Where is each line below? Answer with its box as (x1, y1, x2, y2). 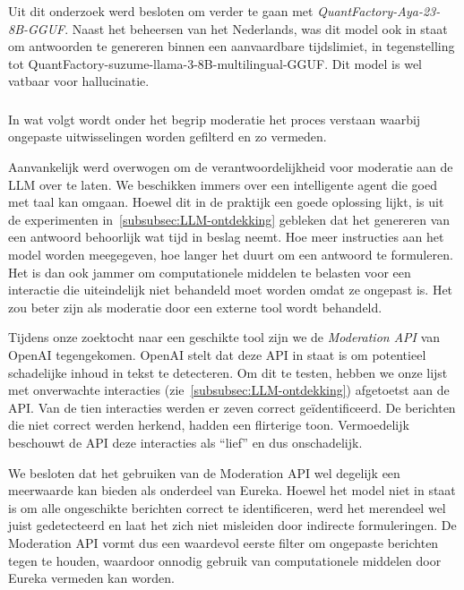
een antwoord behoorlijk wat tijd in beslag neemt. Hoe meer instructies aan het (8, 227, 444, 246)
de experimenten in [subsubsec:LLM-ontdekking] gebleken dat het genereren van (8, 209, 451, 228)
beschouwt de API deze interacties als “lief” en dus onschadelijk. (8, 432, 363, 451)
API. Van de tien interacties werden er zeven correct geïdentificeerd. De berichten (8, 398, 456, 416)
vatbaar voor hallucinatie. (8, 72, 150, 90)
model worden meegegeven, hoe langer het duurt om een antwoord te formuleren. (8, 245, 453, 264)
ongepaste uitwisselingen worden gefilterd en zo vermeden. (8, 127, 327, 146)
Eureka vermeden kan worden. (8, 569, 175, 587)
